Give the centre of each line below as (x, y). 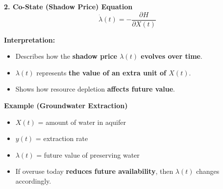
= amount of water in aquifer (82, 122)
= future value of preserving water (88, 154)
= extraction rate (62, 138)
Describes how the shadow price (66, 56)
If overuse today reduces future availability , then (94, 171)
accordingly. (33, 181)
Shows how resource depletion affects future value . (95, 89)
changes (208, 171)
